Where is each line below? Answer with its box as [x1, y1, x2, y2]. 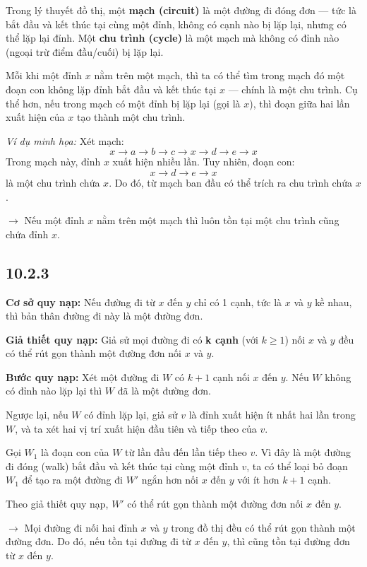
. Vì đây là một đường [255, 445, 351, 460]
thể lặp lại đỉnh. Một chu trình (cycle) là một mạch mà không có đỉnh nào [6, 30, 339, 45]
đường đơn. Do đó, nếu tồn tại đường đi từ [6, 534, 191, 549]
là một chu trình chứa [6, 175, 100, 189]
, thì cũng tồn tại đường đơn [227, 534, 350, 549]
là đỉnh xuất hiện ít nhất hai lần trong [188, 407, 356, 422]
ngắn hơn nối [141, 472, 199, 487]
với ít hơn [237, 472, 279, 487]
